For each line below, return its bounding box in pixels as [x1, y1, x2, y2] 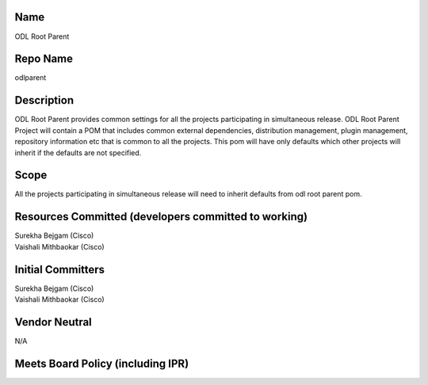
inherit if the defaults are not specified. [14, 147, 142, 158]
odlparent [14, 73, 47, 82]
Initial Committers [14, 262, 105, 276]
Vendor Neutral [14, 315, 93, 329]
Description [14, 93, 75, 107]
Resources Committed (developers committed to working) [14, 210, 308, 223]
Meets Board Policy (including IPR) [14, 356, 189, 370]
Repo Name [14, 52, 74, 66]
